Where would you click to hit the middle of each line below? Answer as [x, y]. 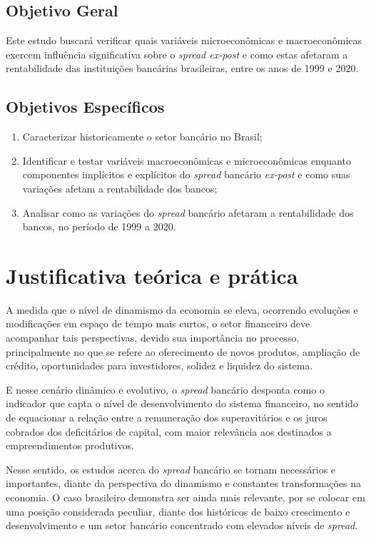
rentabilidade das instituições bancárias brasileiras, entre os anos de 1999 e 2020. [182, 68]
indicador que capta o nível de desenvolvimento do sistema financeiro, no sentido [182, 403]
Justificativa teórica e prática [152, 275]
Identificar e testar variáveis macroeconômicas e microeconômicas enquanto [187, 160]
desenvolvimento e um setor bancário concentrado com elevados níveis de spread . [182, 525]
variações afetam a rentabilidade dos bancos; [120, 188]
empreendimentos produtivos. [70, 445]
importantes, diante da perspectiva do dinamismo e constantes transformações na [184, 483]
